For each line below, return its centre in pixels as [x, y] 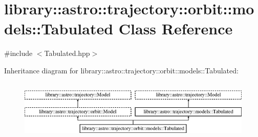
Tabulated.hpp [67, 53]
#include [18, 53]
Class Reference [176, 28]
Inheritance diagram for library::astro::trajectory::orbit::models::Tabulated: [121, 70]
